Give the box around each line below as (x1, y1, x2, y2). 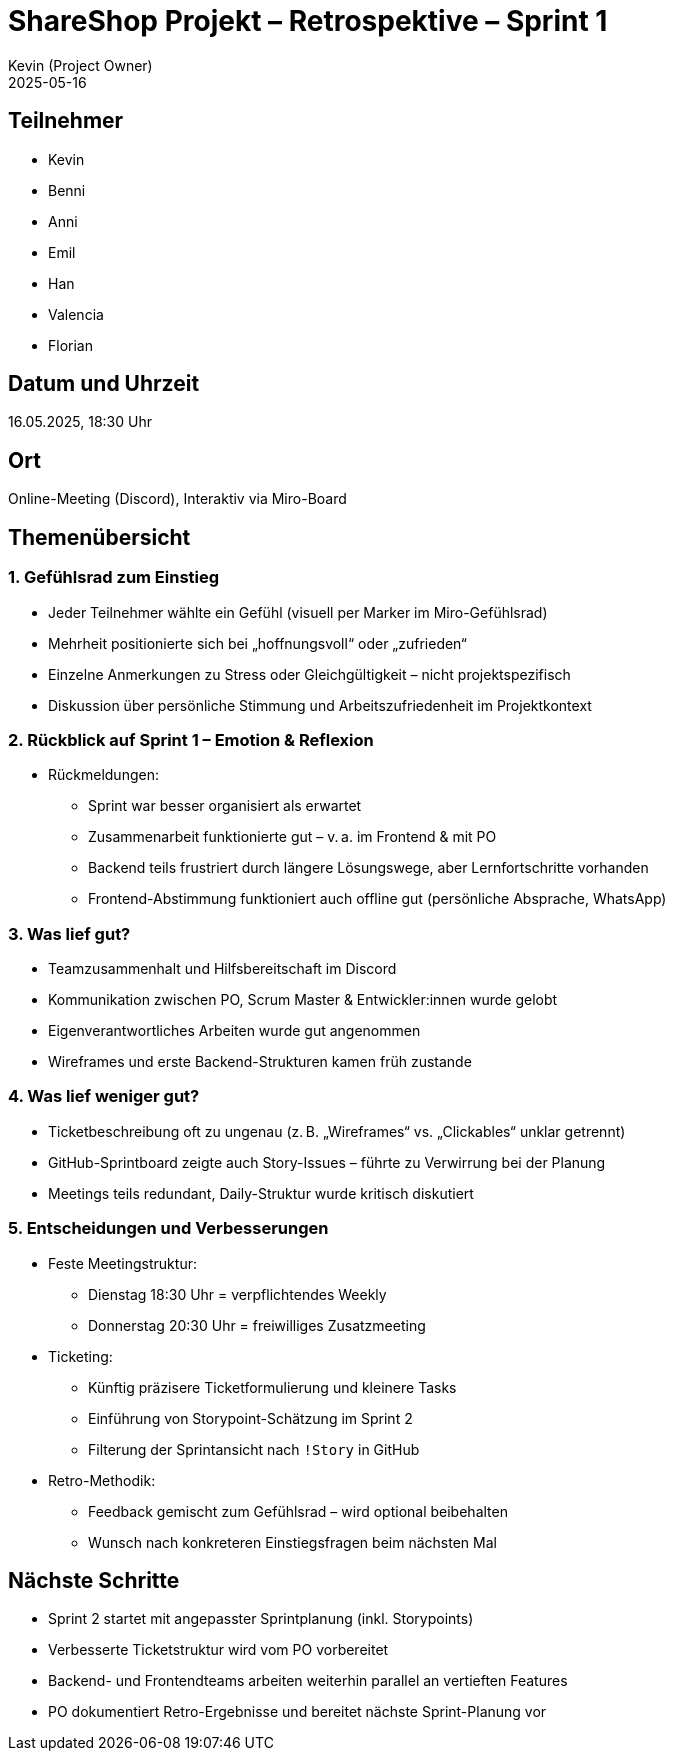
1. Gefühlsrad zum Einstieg (8, 567, 220, 588)
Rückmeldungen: (48, 766, 159, 784)
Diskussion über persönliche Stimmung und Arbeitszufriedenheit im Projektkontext (48, 696, 592, 714)
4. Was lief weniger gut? (8, 1086, 200, 1107)
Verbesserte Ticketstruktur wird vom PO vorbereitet (48, 1641, 389, 1659)
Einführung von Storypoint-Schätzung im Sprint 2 (88, 1409, 413, 1427)
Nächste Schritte (8, 1567, 180, 1593)
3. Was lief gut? (8, 923, 131, 944)
